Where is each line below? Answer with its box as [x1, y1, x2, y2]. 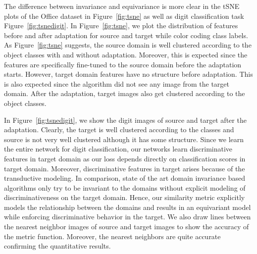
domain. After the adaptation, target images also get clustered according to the [4, 88, 245, 99]
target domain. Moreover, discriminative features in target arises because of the [4, 163, 245, 173]
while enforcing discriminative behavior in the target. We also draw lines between [4, 211, 251, 222]
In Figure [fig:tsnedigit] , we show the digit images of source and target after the [4, 114, 247, 125]
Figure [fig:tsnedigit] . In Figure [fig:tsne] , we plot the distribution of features [4, 20, 238, 31]
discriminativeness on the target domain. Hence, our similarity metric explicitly [4, 192, 245, 203]
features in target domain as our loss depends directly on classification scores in [4, 153, 246, 163]
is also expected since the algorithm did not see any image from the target [4, 78, 229, 89]
